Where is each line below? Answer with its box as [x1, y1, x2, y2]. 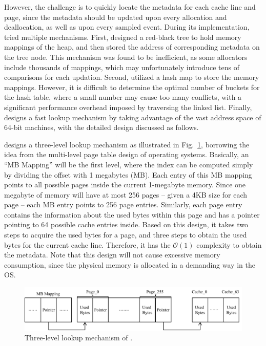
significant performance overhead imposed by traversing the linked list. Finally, [4, 101, 252, 112]
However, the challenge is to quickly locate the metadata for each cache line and [4, 2, 256, 12]
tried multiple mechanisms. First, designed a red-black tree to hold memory [4, 31, 241, 42]
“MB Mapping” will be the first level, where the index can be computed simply [4, 159, 253, 169]
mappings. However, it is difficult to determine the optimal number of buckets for [4, 81, 260, 92]
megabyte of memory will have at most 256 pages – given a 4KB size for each [4, 189, 248, 200]
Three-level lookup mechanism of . [25, 332, 133, 343]
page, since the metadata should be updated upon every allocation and [4, 11, 227, 22]
